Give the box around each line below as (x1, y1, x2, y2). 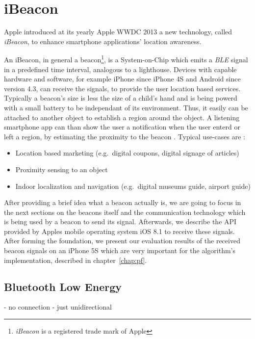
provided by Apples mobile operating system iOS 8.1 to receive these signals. (4, 226, 235, 236)
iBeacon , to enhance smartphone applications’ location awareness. (4, 36, 202, 46)
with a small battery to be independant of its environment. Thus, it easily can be (4, 102, 248, 112)
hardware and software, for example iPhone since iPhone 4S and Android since (4, 74, 241, 84)
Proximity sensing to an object (15, 164, 108, 174)
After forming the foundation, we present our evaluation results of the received (4, 235, 240, 246)
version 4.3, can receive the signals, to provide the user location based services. (4, 83, 241, 93)
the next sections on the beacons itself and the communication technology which (4, 207, 246, 217)
